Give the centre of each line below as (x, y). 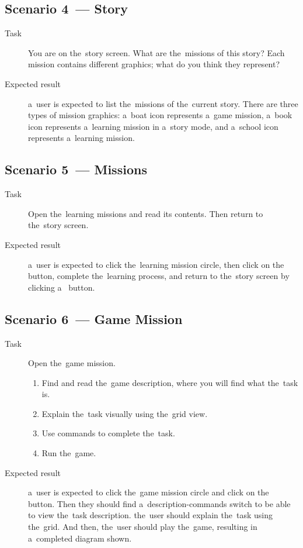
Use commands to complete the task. (108, 433)
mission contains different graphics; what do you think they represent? (154, 64)
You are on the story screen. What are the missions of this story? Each (156, 52)
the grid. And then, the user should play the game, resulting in (143, 527)
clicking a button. (62, 287)
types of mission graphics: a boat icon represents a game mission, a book (160, 115)
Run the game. (69, 453)
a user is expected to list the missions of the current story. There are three (163, 103)
